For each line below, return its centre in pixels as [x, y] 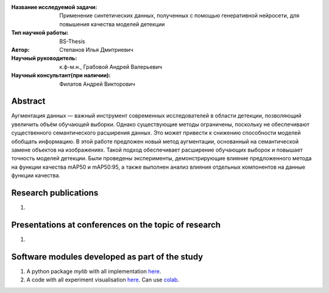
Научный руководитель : [44, 58]
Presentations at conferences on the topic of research [116, 224]
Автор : [20, 49]
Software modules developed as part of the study [107, 257]
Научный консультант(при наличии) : [61, 76]
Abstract [28, 101]
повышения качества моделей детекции [112, 24]
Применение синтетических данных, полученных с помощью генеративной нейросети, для [179, 16]
